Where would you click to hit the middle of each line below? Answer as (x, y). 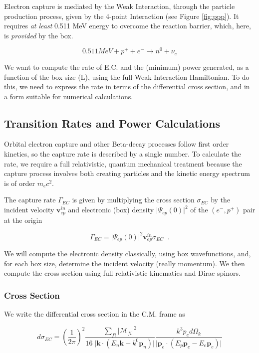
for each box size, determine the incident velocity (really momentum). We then (125, 263)
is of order (19, 183)
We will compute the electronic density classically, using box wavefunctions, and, (128, 254)
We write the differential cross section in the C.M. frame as (95, 314)
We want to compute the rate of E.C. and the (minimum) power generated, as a (127, 67)
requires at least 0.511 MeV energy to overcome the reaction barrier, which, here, (128, 26)
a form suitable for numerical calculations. (69, 96)
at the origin (23, 220)
